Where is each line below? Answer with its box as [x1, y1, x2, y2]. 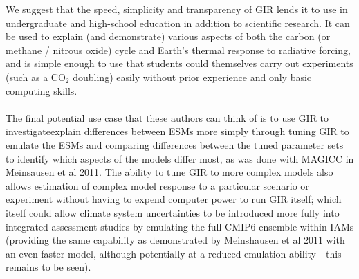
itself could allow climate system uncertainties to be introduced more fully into [6, 205, 340, 219]
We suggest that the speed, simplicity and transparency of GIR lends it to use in [6, 2, 348, 16]
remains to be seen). [6, 260, 91, 274]
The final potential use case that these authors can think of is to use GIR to [6, 110, 329, 125]
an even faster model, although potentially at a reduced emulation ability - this [6, 246, 342, 260]
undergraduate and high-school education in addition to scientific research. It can [6, 15, 350, 30]
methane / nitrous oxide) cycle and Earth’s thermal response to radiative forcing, [6, 42, 351, 57]
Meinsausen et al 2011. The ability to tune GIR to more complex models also [6, 165, 333, 179]
